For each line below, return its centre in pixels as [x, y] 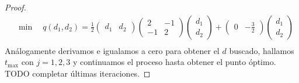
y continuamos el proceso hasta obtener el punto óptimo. [174, 62]
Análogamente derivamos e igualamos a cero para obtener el [112, 50]
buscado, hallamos [262, 50]
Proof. [15, 7]
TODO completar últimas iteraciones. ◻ [78, 73]
